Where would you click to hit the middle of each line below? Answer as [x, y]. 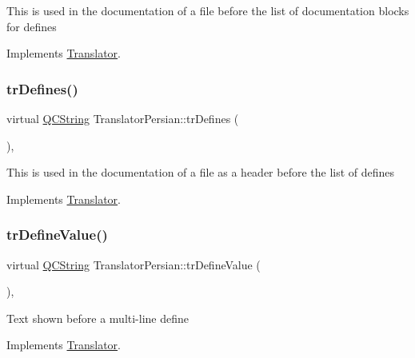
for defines [32, 26]
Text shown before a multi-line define [98, 318]
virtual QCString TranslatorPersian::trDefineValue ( [134, 264]
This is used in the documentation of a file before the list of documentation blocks [208, 10]
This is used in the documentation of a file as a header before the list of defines [201, 172]
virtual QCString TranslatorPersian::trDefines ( [123, 118]
